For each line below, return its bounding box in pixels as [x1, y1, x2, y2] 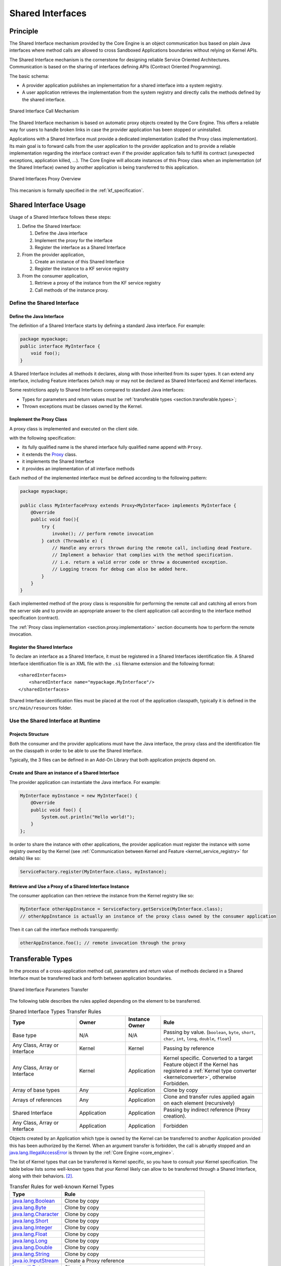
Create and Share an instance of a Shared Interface [9, 770, 119, 776]
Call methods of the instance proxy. [34, 287, 109, 293]
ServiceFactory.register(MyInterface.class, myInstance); [20, 869, 167, 875]
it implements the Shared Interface [22, 458, 95, 464]
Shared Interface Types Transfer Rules [9, 1008, 101, 1015]
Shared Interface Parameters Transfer [9, 986, 89, 993]
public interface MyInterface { [20, 343, 101, 349]
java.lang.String [12, 1250, 50, 1257]
